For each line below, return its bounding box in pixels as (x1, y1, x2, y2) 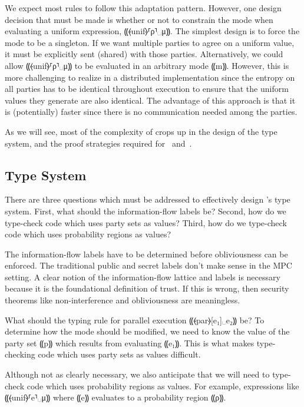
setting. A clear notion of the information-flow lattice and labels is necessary (5, 270, 280, 283)
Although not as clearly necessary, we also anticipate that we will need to (5, 368, 270, 380)
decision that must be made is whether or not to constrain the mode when (5, 13, 273, 25)
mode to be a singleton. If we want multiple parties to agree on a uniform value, (5, 36, 295, 48)
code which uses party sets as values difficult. (38, 348, 201, 360)
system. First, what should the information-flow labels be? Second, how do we (5, 204, 286, 217)
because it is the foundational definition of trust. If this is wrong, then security (5, 282, 289, 295)
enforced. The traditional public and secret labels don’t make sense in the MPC (5, 259, 292, 272)
